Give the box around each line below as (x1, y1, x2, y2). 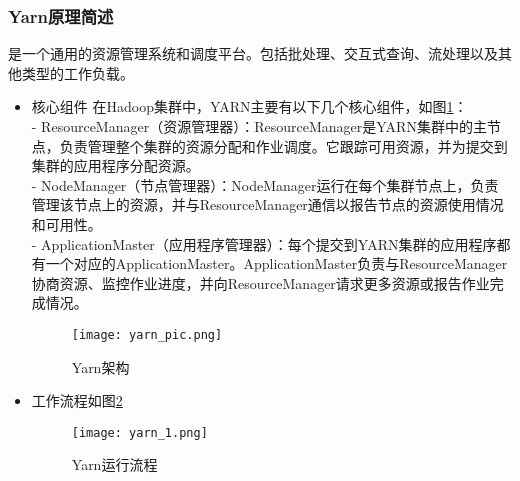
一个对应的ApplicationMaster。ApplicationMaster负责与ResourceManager (45, 253, 508, 274)
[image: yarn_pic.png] (71, 327, 223, 342)
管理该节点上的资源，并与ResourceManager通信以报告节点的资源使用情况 (31, 194, 504, 215)
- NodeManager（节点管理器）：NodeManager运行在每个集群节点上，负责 (31, 174, 499, 195)
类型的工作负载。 (21, 62, 134, 83)
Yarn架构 (71, 356, 130, 377)
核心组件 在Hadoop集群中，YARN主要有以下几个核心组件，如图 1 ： (31, 96, 468, 117)
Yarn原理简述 (8, 3, 114, 28)
